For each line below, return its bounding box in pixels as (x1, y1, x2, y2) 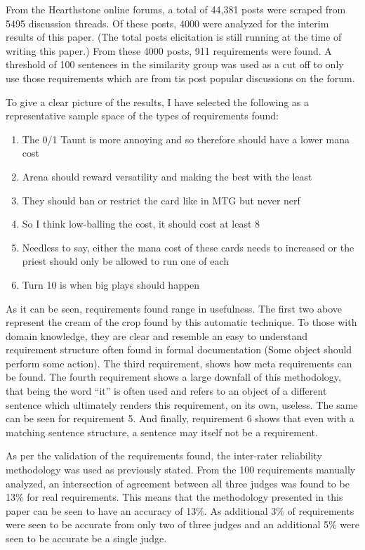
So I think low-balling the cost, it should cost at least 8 (22, 216, 260, 231)
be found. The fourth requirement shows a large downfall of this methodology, (6, 369, 341, 384)
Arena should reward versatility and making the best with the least (22, 169, 312, 183)
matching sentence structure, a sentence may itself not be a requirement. (6, 424, 318, 439)
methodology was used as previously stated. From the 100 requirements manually (6, 462, 356, 477)
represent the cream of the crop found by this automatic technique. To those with (6, 315, 357, 329)
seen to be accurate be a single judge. (6, 531, 167, 545)
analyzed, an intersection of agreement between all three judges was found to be (6, 476, 350, 490)
